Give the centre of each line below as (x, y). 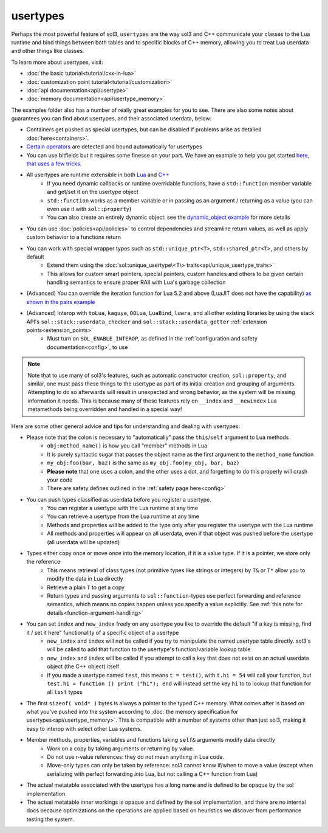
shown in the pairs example (61, 302)
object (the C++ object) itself (83, 666)
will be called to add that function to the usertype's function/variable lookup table (149, 649)
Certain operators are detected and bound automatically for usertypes (114, 147)
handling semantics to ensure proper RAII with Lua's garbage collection (136, 282)
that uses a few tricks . (54, 164)
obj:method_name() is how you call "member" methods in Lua (127, 446)
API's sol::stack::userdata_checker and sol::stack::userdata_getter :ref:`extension (147, 322)
